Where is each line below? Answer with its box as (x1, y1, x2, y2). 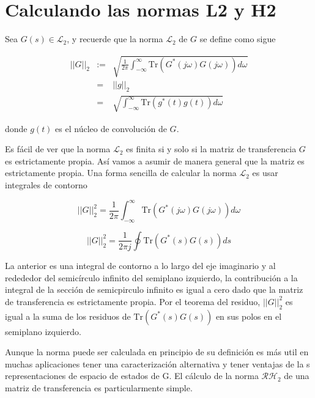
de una (284, 369, 309, 382)
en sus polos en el (215, 309, 282, 322)
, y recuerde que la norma (67, 32, 163, 45)
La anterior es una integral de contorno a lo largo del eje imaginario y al (5, 259, 276, 271)
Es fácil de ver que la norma (5, 142, 111, 155)
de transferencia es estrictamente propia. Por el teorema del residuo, (5, 295, 261, 308)
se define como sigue (199, 32, 276, 45)
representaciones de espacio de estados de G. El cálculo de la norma (5, 369, 259, 382)
